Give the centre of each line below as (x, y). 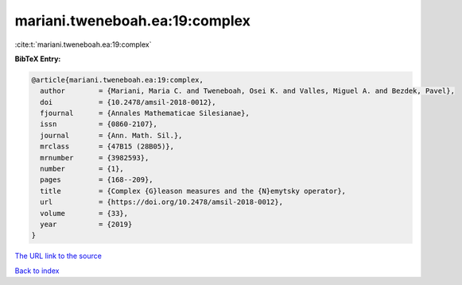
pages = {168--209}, (97, 180)
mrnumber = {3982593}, (95, 158)
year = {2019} (86, 224)
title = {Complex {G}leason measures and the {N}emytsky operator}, (193, 191)
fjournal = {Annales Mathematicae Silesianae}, (145, 114)
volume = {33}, (84, 213)
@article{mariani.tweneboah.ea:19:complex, (118, 80)
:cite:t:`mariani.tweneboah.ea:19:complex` (83, 44)
